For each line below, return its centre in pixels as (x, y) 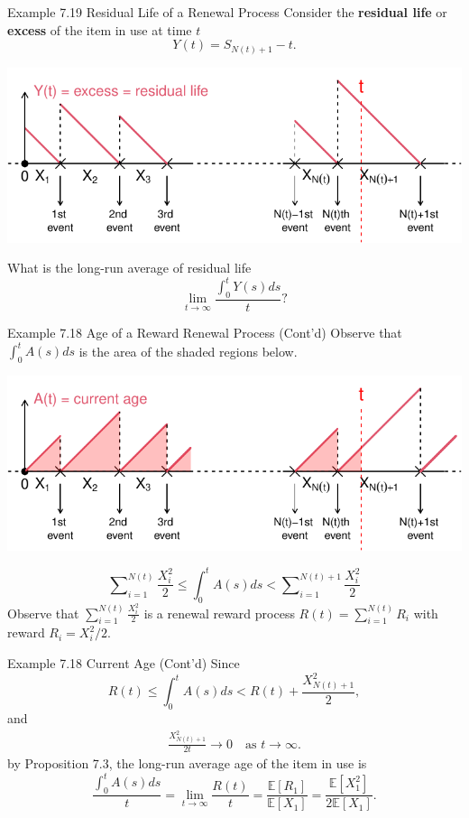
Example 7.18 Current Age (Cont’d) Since (124, 662)
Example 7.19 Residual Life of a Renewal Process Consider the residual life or (227, 12)
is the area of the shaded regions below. (188, 351)
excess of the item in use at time (100, 29)
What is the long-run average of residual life (129, 268)
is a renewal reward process (219, 613)
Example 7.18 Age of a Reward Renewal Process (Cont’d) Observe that (205, 333)
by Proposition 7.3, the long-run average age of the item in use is (187, 763)
